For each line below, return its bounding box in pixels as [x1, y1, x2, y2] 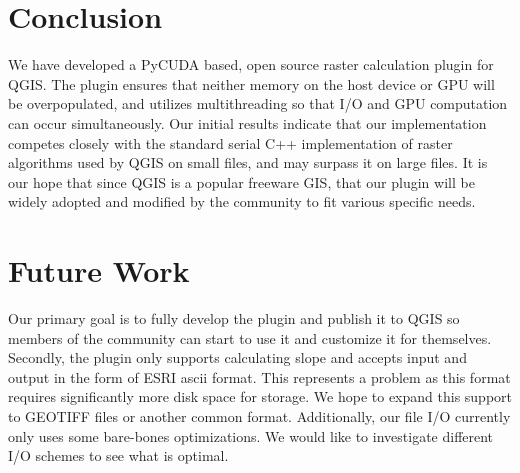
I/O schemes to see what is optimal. [8, 445, 229, 466]
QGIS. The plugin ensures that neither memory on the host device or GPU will [8, 73, 495, 94]
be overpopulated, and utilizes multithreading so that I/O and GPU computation [8, 93, 508, 114]
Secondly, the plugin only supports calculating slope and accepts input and [8, 347, 467, 368]
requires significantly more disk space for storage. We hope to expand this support [8, 386, 513, 407]
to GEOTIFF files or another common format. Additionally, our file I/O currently [8, 405, 511, 426]
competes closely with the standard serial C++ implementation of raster [8, 132, 453, 153]
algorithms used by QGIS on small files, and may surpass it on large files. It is [8, 152, 488, 173]
